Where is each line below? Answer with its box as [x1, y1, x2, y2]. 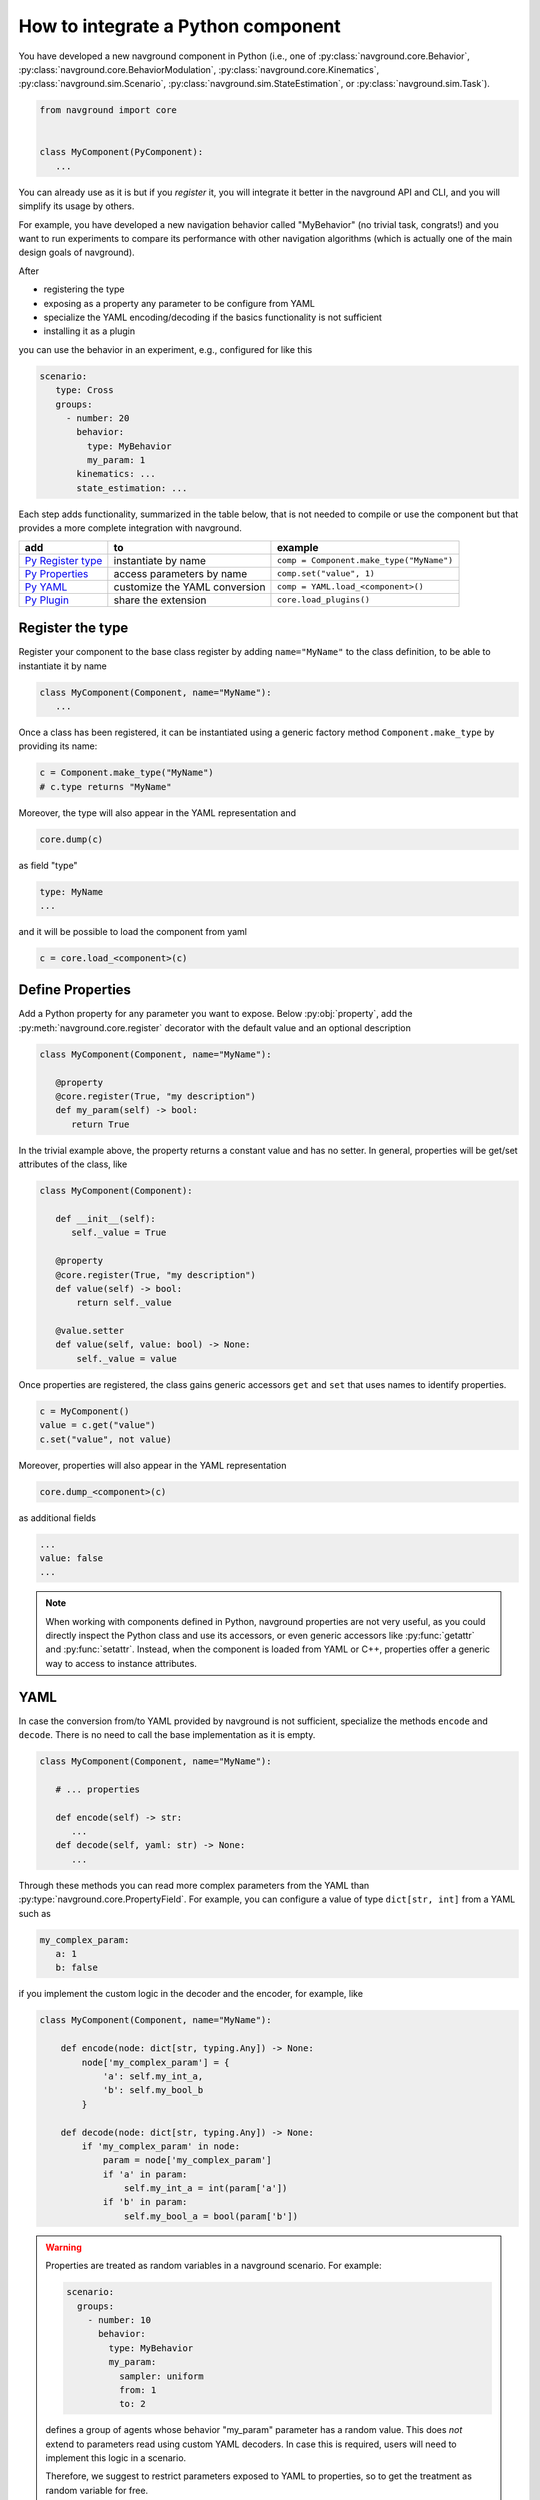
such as [18, 1907, 52, 1919]
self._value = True [71, 1227, 167, 1239]
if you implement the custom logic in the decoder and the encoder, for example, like [18, 1988, 364, 2000]
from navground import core [39, 105, 177, 116]
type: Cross [55, 385, 114, 396]
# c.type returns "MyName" [39, 781, 172, 792]
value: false [39, 1552, 104, 1564]
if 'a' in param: [102, 2168, 188, 2180]
